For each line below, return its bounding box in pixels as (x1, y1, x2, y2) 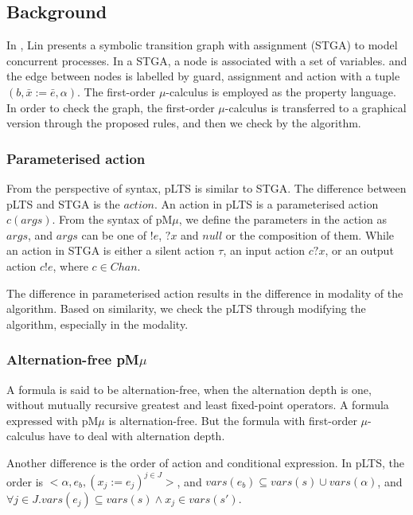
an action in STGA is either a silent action (6, 242, 215, 259)
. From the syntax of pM (52, 211, 173, 228)
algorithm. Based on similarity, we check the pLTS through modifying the (6, 300, 366, 317)
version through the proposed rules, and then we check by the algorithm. (6, 115, 361, 131)
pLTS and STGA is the (6, 195, 120, 212)
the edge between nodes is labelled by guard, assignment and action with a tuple (6, 68, 400, 84)
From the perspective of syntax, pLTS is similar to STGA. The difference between (6, 179, 407, 196)
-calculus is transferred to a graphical (224, 99, 407, 115)
